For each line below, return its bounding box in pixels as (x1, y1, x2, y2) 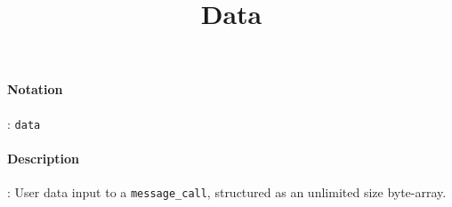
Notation (7, 80, 63, 99)
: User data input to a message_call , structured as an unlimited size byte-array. (7, 183, 447, 202)
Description (7, 148, 80, 167)
